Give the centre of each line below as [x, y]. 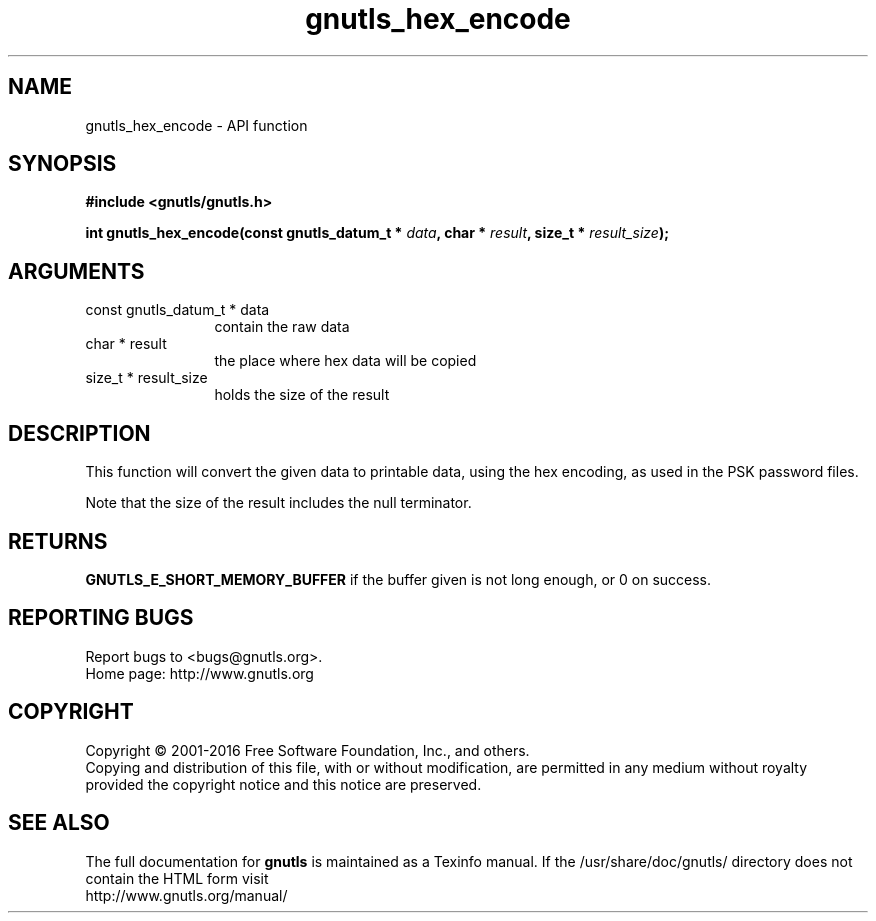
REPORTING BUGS [101, 618]
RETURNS [58, 541]
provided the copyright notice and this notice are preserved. [283, 784]
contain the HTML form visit [177, 878]
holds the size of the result [302, 395]
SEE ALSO [59, 823]
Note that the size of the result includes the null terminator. [278, 503]
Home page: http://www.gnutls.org [199, 673]
